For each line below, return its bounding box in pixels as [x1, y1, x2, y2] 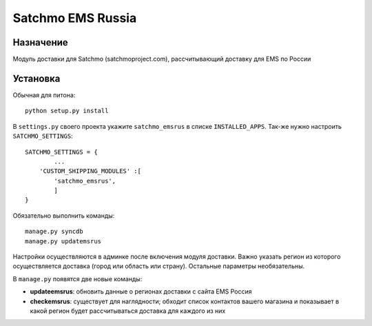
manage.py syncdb [25, 227, 83, 236]
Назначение [12, 37, 68, 48]
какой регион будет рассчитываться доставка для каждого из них [30, 307, 226, 315]
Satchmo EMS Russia [12, 10, 137, 26]
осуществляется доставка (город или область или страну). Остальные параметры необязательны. [12, 262, 305, 270]
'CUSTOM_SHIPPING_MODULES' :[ [39, 167, 141, 175]
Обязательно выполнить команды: [12, 211, 115, 220]
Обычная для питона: [12, 90, 76, 99]
